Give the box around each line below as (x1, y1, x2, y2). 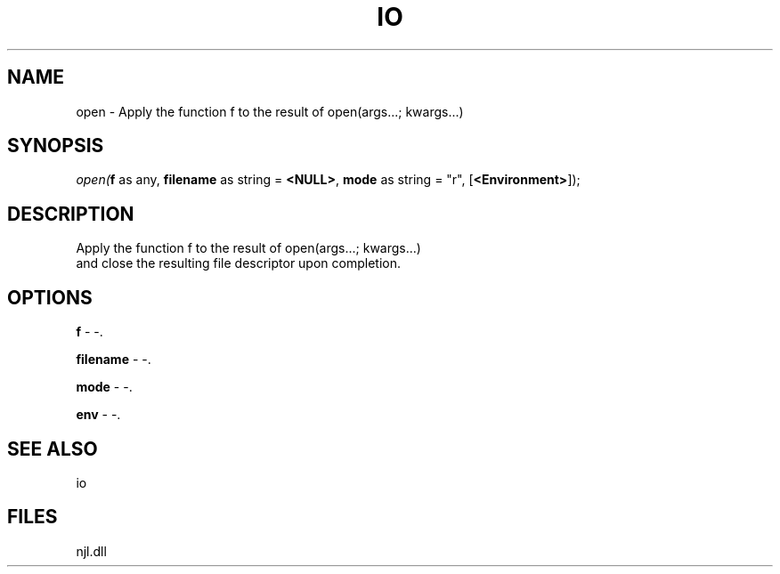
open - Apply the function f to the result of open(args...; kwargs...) (76, 103, 464, 119)
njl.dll (76, 543, 107, 559)
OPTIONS (7, 286, 93, 309)
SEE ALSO (7, 437, 98, 460)
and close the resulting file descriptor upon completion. (76, 255, 401, 271)
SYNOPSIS (7, 134, 104, 158)
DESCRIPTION (7, 202, 134, 225)
